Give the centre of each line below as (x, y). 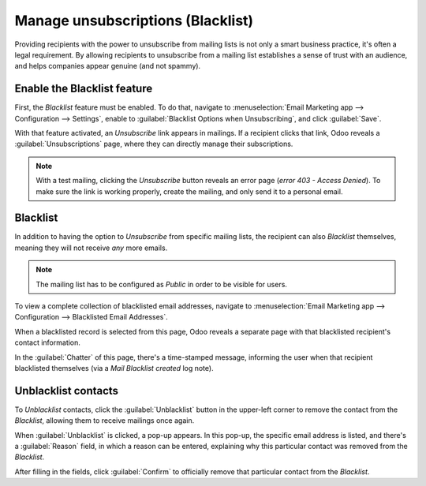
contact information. (47, 342)
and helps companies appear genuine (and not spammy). (108, 66)
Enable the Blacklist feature (84, 89)
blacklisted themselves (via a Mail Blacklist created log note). (114, 368)
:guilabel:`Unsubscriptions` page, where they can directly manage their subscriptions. (154, 144)
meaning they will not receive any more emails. (91, 248)
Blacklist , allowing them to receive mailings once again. (105, 421)
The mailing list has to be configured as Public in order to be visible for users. (162, 284)
